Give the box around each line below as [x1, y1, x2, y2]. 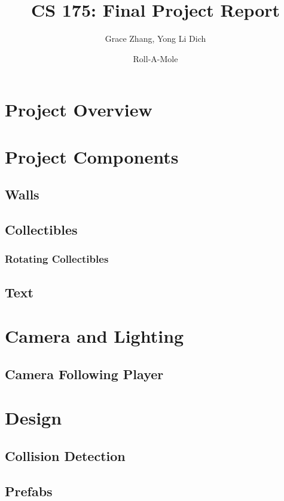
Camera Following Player [5, 364, 164, 383]
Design [5, 405, 62, 430]
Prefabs [5, 481, 53, 500]
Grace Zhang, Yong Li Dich [105, 32, 206, 45]
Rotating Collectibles [5, 251, 109, 266]
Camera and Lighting [5, 324, 184, 348]
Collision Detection [5, 446, 126, 465]
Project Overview [5, 97, 152, 122]
